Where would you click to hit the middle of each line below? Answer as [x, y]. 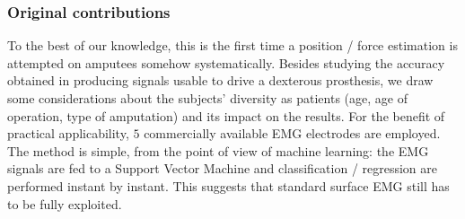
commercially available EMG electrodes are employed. [292, 133]
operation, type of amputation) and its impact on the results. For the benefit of [226, 115]
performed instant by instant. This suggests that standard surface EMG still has [228, 185]
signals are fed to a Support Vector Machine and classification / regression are [223, 168]
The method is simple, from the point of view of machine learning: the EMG [218, 150]
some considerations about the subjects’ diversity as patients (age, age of [207, 98]
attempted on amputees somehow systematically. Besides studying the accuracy [226, 62]
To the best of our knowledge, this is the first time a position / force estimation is [232, 45]
